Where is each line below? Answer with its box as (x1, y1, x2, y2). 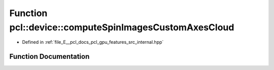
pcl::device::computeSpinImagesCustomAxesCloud (9, 22, 234, 33)
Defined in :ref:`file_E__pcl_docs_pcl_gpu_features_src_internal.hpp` (22, 39, 164, 45)
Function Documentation (9, 52, 90, 61)
